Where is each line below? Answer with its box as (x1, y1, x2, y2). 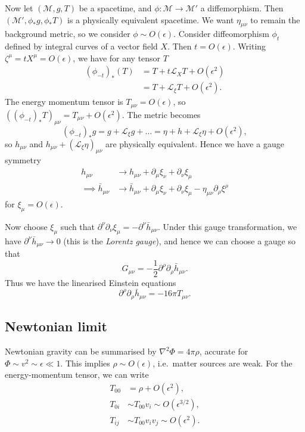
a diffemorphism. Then (200, 2, 284, 14)
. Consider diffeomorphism (173, 27, 269, 40)
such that (60, 220, 95, 232)
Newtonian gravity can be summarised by (5, 345, 157, 358)
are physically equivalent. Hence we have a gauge (105, 137, 284, 150)
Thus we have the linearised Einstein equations (5, 276, 176, 288)
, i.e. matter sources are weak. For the (152, 356, 292, 369)
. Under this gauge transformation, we (157, 220, 297, 232)
